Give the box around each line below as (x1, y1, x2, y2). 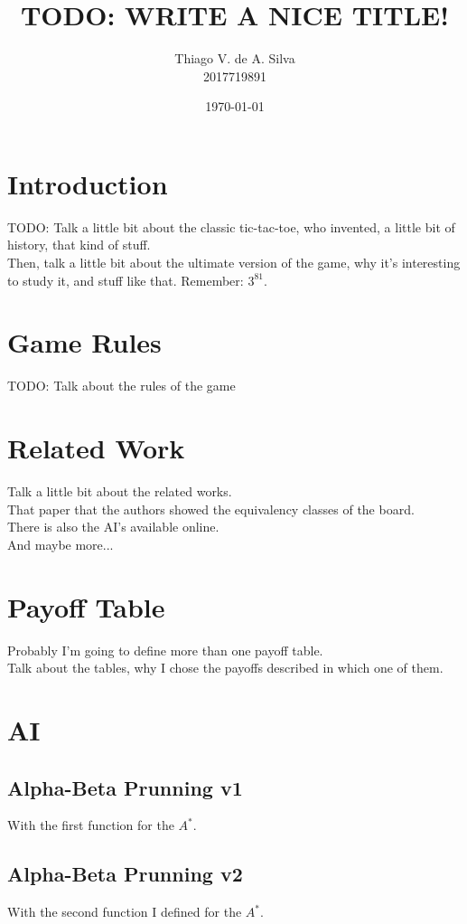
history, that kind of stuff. (7, 235, 151, 254)
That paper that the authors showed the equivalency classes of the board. (7, 499, 415, 518)
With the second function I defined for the (7, 902, 242, 921)
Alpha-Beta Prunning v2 (7, 860, 243, 888)
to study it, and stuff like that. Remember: (7, 270, 244, 289)
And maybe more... (7, 534, 114, 553)
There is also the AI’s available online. (7, 517, 219, 536)
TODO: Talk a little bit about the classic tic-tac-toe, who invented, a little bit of (7, 217, 455, 236)
